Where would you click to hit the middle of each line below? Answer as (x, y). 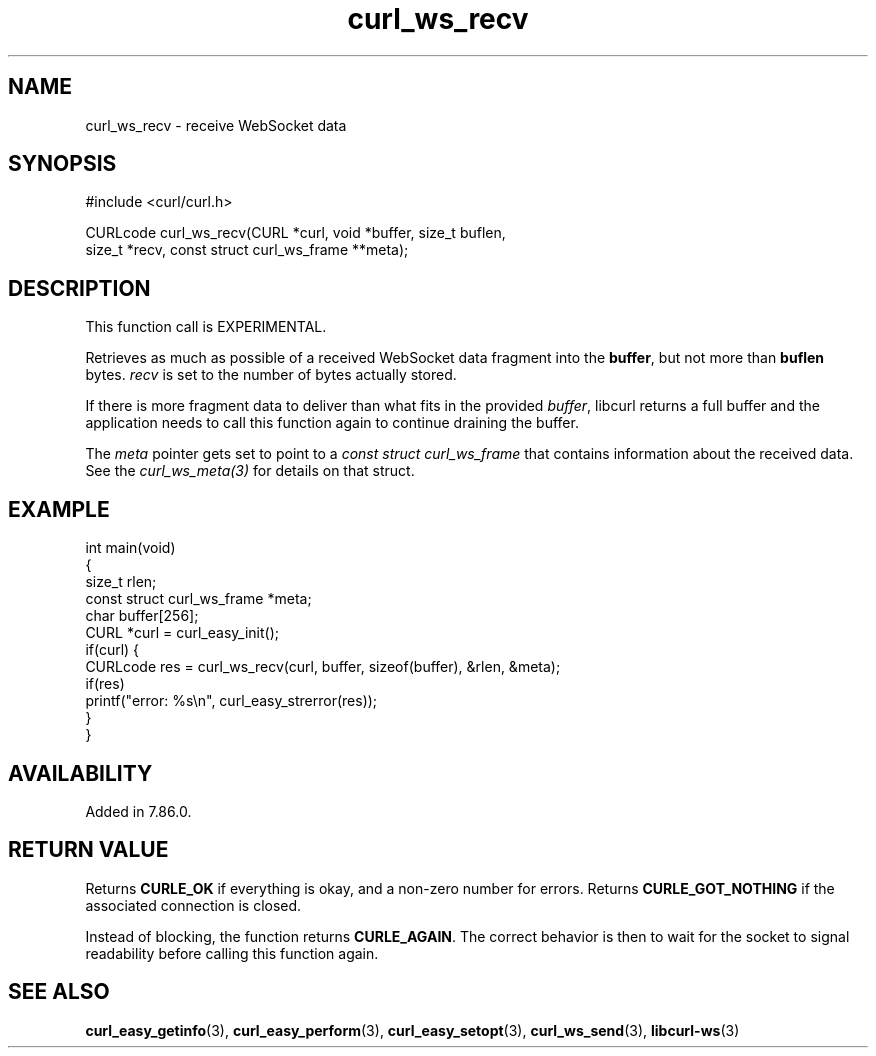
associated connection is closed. (193, 905)
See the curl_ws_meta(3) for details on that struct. (250, 471)
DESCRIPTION (79, 288)
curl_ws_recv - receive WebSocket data (216, 125)
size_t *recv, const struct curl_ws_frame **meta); (247, 250)
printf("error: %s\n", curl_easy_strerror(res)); (231, 701)
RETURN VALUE (88, 850)
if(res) (105, 684)
